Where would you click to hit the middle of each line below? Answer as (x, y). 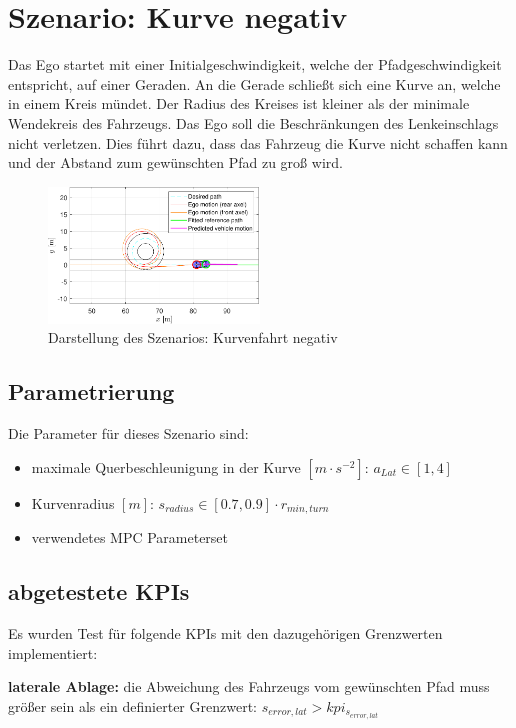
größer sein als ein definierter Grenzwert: (132, 705)
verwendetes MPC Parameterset (130, 537)
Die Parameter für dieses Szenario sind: (128, 433)
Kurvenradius (73, 502)
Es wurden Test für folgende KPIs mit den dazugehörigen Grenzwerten (225, 633)
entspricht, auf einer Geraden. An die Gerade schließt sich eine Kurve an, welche (254, 83)
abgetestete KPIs (99, 591)
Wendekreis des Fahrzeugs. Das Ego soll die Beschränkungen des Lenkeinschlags (253, 122)
